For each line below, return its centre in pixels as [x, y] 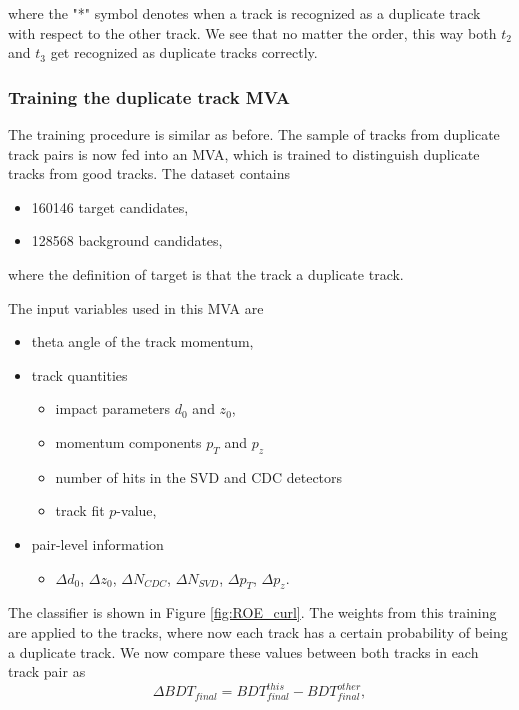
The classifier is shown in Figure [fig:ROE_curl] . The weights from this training [252, 612]
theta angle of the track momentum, [142, 341]
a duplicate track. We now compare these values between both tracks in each [243, 651]
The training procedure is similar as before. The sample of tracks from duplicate [254, 134]
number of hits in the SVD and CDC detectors [199, 476]
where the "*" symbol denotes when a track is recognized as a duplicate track [244, 13]
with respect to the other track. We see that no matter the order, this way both [252, 32]
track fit [80, 510]
